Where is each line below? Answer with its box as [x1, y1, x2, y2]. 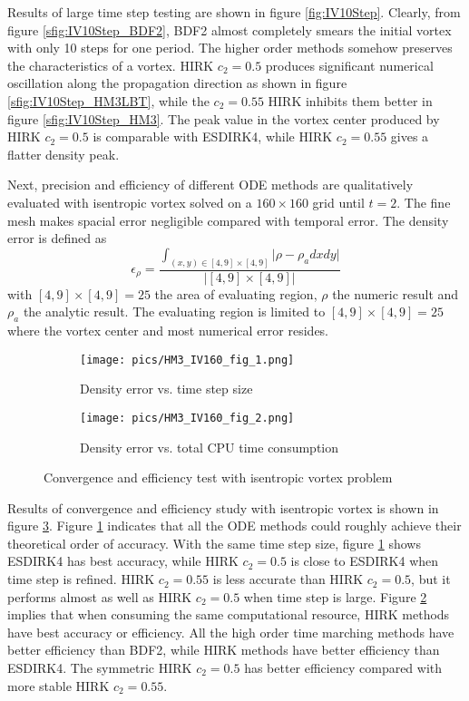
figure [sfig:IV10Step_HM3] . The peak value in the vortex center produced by [7, 109, 440, 128]
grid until [312, 192, 365, 211]
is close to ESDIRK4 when [290, 551, 439, 570]
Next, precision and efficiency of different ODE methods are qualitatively [7, 175, 414, 194]
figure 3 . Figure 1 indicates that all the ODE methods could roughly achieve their [7, 516, 462, 535]
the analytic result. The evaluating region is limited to [23, 302, 326, 321]
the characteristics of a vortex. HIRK [7, 55, 214, 74]
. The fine [396, 192, 451, 211]
